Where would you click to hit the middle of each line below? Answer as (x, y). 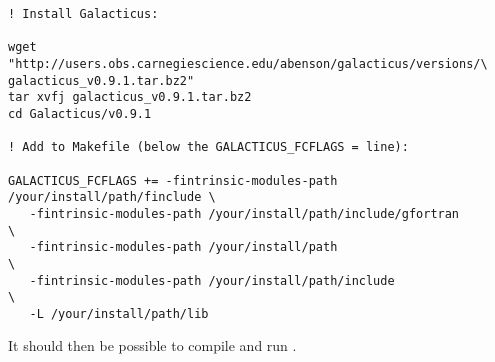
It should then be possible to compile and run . (152, 345)
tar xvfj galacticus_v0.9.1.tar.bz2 (130, 97)
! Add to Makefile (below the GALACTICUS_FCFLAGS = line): (208, 147)
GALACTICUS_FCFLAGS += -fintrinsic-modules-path (173, 180)
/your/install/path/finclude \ (112, 197)
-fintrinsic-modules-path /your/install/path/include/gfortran (244, 213)
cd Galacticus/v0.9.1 (80, 113)
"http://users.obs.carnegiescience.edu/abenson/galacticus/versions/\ (248, 63)
